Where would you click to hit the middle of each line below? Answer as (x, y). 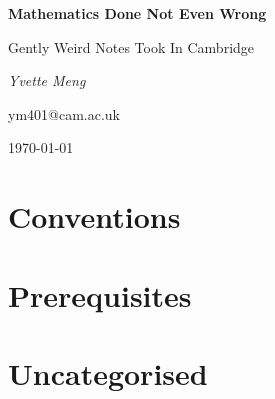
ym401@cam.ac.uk (64, 113)
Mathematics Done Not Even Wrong (137, 13)
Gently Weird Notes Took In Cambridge (131, 46)
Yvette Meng (47, 80)
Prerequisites (100, 294)
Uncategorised (108, 372)
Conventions (94, 216)
